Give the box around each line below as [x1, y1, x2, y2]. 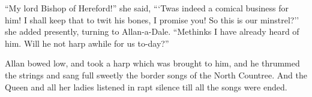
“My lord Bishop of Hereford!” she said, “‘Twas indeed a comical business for [5, 2, 289, 14]
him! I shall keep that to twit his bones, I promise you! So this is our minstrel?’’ [5, 13, 299, 26]
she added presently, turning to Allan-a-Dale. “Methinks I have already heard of [5, 25, 299, 38]
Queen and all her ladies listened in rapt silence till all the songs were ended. [5, 80, 287, 93]
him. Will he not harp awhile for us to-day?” [5, 37, 169, 49]
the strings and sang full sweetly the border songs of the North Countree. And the [5, 68, 307, 81]
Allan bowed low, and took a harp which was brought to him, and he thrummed [5, 57, 300, 69]
